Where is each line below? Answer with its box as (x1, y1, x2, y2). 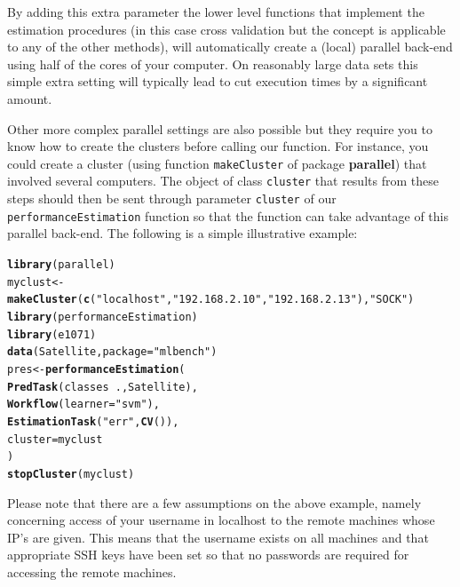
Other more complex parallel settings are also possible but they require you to (7, 119, 432, 138)
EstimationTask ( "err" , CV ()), (7, 415, 179, 428)
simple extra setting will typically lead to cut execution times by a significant (7, 72, 428, 91)
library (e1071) (7, 328, 97, 341)
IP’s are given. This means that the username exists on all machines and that (7, 528, 429, 546)
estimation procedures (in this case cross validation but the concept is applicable (7, 20, 446, 38)
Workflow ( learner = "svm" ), (7, 398, 160, 411)
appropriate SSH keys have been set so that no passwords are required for (7, 545, 409, 564)
